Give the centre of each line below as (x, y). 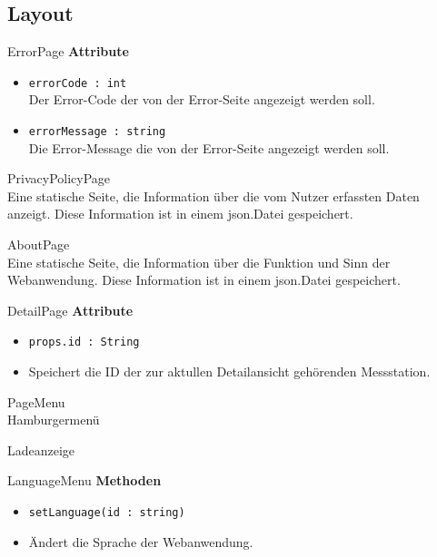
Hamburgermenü (54, 420)
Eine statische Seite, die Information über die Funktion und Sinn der (199, 262)
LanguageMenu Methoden (84, 480)
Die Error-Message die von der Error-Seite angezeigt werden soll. (209, 147)
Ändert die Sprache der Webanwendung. (141, 541)
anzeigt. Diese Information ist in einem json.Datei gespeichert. (180, 214)
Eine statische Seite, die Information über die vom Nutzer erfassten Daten (214, 195)
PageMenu (36, 401)
